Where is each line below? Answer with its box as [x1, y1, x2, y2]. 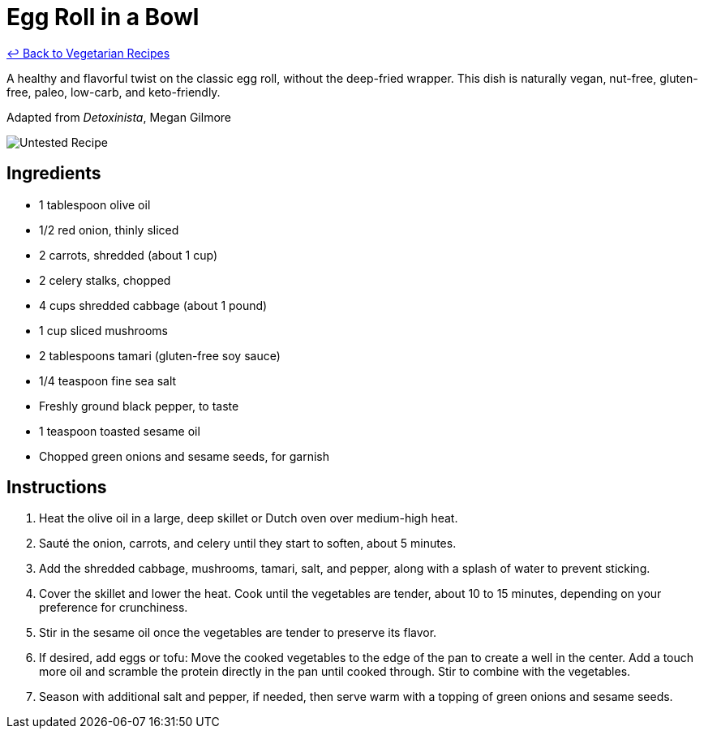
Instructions [6, 477, 107, 498]
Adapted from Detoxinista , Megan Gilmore [6, 110, 231, 124]
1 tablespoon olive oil [39, 197, 151, 212]
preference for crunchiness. [39, 600, 188, 615]
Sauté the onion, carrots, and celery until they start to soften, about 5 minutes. [39, 536, 457, 551]
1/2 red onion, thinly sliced [39, 222, 179, 237]
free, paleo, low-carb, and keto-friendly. [6, 84, 221, 99]
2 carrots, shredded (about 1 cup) [39, 247, 218, 262]
